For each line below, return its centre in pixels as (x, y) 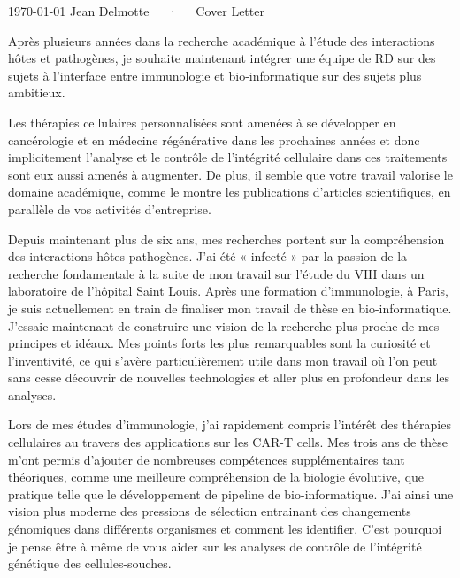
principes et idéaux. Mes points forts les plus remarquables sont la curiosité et (219, 343)
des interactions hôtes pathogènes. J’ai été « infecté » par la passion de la (208, 256)
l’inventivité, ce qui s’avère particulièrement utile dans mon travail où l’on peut (223, 360)
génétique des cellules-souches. (90, 563)
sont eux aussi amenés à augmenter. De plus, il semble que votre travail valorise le (230, 174)
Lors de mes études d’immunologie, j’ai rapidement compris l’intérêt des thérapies (230, 424)
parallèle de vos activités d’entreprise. (110, 208)
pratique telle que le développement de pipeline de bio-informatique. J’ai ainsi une (231, 493)
